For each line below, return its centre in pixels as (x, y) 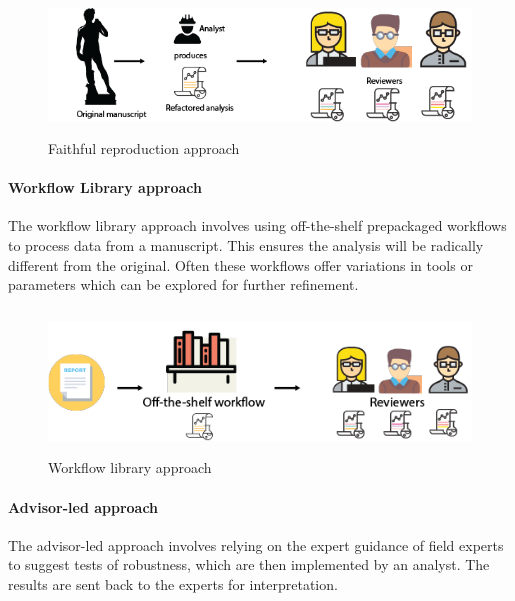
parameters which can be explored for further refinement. (183, 284)
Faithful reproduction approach (144, 147)
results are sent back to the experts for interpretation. (173, 583)
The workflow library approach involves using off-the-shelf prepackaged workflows (257, 225)
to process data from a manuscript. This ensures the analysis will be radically (246, 244)
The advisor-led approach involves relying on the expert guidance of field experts (256, 544)
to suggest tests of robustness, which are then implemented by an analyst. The (249, 564)
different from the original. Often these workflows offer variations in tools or (240, 264)
